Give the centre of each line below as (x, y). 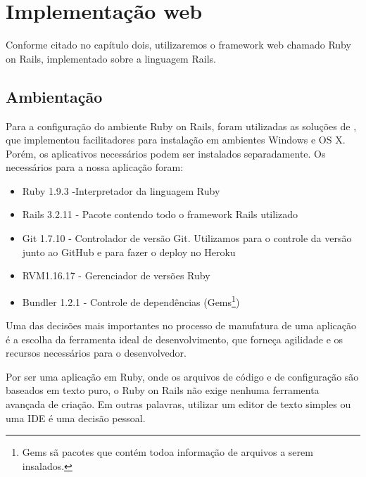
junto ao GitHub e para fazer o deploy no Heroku (129, 252)
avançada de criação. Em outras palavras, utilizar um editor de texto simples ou (178, 404)
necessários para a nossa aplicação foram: (95, 167)
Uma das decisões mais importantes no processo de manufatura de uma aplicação (181, 325)
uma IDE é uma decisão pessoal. (76, 418)
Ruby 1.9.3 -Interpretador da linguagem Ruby (121, 190)
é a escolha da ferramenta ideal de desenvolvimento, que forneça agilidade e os (175, 339)
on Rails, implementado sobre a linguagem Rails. (111, 58)
